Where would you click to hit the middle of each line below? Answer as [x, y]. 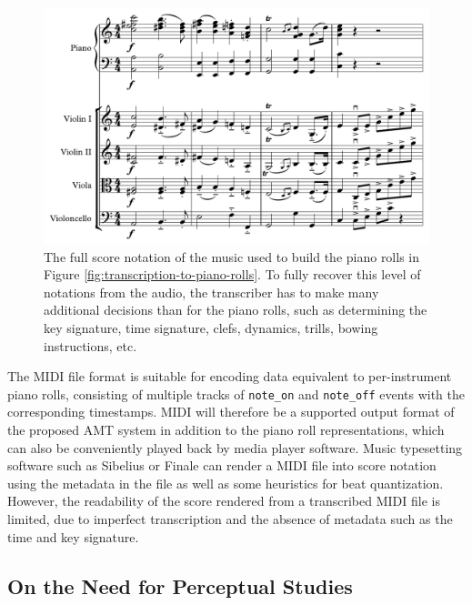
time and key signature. [73, 536]
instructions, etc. [90, 345]
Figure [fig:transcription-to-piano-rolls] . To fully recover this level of [232, 274]
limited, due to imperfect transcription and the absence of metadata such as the [230, 519]
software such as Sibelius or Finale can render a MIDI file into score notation [222, 465]
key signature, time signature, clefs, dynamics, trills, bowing [211, 328]
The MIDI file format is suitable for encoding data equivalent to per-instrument [230, 376]
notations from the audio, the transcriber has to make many [211, 292]
